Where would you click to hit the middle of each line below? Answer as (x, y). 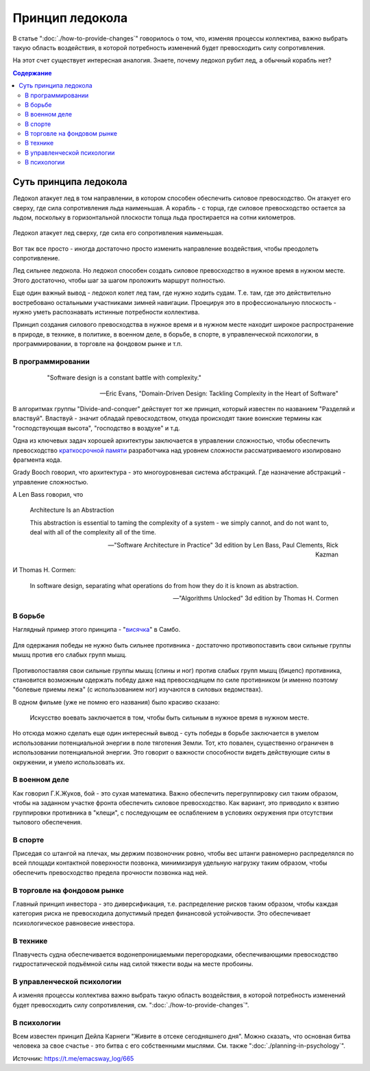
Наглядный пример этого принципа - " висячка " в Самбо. (97, 630)
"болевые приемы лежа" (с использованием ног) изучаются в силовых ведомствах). (138, 689)
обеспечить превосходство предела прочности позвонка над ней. (110, 872)
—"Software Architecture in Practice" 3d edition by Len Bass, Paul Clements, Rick (223, 545)
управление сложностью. (50, 482)
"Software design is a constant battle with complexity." (124, 378)
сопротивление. (36, 258)
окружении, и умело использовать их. (69, 762)
